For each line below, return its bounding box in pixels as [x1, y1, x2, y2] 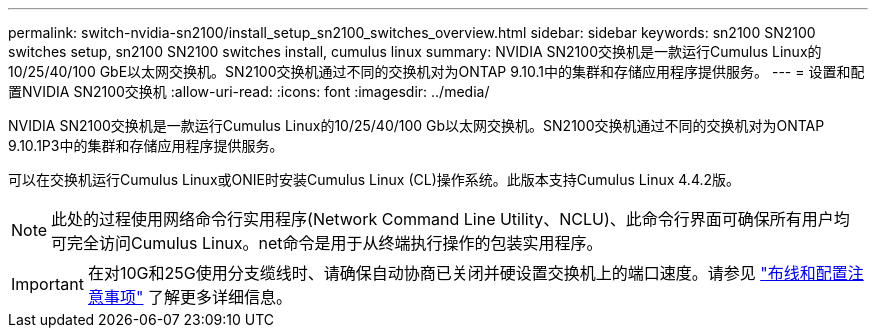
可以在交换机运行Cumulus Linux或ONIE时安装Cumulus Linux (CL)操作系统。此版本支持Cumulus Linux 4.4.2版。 [8, 171, 741, 188]
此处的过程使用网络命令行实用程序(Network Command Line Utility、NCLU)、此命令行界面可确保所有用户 [51, 209, 834, 229]
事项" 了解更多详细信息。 [103, 287, 292, 307]
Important [11, 274, 84, 294]
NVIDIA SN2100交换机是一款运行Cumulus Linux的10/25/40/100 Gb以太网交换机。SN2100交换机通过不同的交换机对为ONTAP [8, 117, 825, 134]
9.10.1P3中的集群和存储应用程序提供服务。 [8, 137, 284, 154]
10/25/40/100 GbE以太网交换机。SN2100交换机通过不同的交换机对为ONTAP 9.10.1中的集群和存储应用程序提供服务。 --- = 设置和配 [8, 63, 865, 80]
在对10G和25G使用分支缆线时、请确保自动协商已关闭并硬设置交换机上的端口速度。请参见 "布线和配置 [87, 263, 848, 283]
